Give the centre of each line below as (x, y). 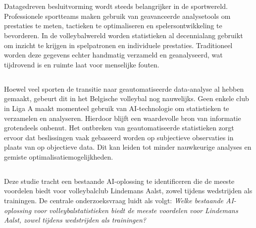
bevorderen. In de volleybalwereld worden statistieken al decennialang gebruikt (124, 35)
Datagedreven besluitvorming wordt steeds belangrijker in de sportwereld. (116, 6)
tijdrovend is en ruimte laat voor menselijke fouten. (82, 64)
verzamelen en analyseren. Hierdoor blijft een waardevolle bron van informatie (123, 118)
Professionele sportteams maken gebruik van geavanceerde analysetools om (117, 16)
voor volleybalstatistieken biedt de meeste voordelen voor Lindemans (136, 210)
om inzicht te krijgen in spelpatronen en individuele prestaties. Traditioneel (118, 45)
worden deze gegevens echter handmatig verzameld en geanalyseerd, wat (113, 55)
